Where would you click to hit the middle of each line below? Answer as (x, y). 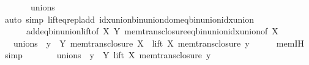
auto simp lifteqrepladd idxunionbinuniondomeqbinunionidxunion (129, 19)
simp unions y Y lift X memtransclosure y (108, 55)
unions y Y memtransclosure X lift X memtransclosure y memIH (158, 43)
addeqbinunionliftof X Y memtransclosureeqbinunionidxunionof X (152, 31)
